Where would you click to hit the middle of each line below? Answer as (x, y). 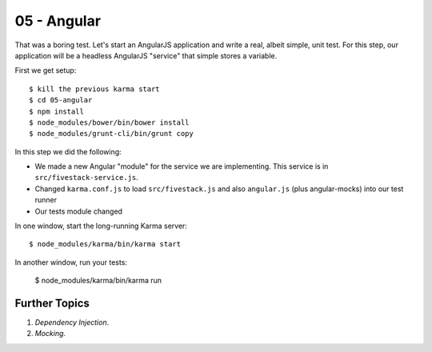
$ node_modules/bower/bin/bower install (109, 122)
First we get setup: (46, 70)
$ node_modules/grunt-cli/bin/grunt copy (111, 134)
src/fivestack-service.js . (87, 178)
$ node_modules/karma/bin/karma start (105, 244)
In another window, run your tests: (71, 262)
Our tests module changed (79, 211)
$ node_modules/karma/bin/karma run (98, 281)
